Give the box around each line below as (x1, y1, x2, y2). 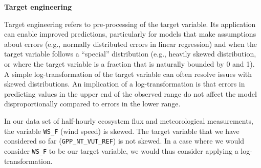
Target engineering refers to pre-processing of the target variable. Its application (4, 18, 256, 29)
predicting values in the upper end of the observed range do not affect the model (4, 88, 257, 99)
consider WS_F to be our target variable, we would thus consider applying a (4, 145, 238, 156)
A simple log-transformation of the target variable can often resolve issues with (4, 68, 252, 79)
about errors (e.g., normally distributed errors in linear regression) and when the (4, 38, 257, 49)
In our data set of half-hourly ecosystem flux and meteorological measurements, (4, 115, 254, 126)
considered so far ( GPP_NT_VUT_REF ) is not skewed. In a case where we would (4, 135, 244, 146)
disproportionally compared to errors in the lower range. (4, 98, 181, 109)
